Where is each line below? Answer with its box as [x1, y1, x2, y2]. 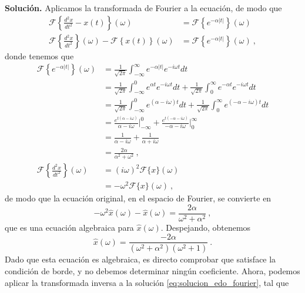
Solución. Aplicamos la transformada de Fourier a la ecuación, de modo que [5, 2, 282, 14]
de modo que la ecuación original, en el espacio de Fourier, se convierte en [5, 192, 272, 204]
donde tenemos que [5, 49, 74, 62]
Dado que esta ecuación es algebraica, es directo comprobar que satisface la [5, 253, 276, 265]
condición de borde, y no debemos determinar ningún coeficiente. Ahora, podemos [5, 265, 300, 277]
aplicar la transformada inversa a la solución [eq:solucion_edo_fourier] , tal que [5, 276, 289, 288]
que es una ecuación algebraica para [5, 221, 134, 233]
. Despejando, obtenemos [160, 221, 251, 233]
